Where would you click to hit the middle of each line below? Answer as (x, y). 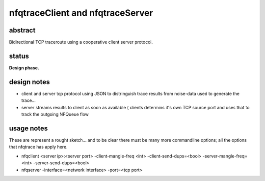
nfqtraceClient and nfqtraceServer (81, 13)
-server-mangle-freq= (225, 156)
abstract (22, 30)
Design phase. (24, 68)
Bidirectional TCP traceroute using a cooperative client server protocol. (81, 42)
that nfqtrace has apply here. (39, 147)
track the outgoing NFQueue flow (55, 114)
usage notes (28, 128)
